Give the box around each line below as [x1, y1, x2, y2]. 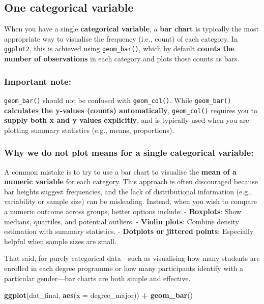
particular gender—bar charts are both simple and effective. [4, 273, 191, 283]
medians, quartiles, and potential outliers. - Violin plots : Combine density [4, 216, 239, 226]
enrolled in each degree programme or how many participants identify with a [4, 262, 244, 273]
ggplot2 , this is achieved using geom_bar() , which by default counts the [4, 43, 235, 54]
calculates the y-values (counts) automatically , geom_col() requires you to [4, 105, 257, 115]
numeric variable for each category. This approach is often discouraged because [4, 176, 258, 187]
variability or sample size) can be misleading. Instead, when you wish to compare [4, 196, 257, 207]
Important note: [4, 75, 71, 87]
